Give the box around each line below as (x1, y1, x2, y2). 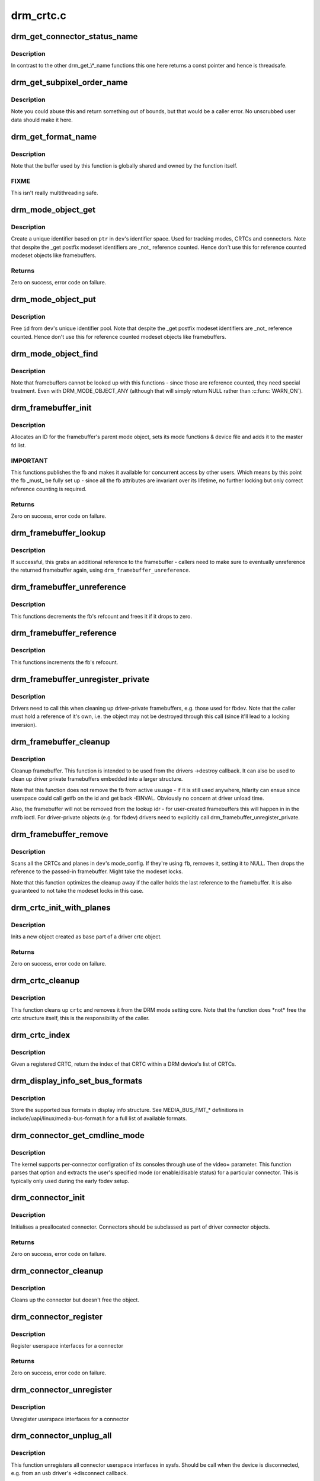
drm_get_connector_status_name (11, 31, 138, 41)
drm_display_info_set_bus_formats (11, 1076, 143, 1086)
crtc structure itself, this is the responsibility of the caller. (11, 1015, 150, 1022)
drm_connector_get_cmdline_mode (11, 1130, 145, 1140)
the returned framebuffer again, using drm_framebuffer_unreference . (11, 566, 191, 574)
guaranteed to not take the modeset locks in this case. (11, 887, 144, 895)
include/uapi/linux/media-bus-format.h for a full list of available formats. (11, 1114, 187, 1122)
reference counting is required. (11, 485, 87, 492)
